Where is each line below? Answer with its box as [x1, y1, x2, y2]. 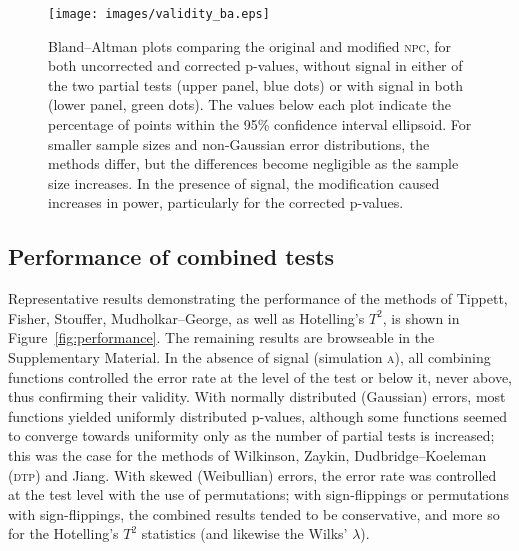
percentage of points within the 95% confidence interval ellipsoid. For [48, 114, 472, 135]
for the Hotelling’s [8, 523, 119, 544]
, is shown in [382, 307, 460, 328]
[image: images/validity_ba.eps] [48, 7, 270, 21]
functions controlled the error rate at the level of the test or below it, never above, [8, 366, 513, 387]
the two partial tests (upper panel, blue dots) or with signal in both [48, 74, 464, 95]
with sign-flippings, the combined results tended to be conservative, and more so [8, 503, 500, 524]
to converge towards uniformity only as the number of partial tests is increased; [8, 425, 495, 446]
